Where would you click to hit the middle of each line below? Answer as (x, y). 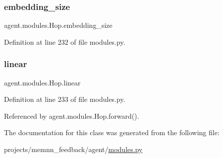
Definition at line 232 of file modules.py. (65, 41)
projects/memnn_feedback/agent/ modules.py (73, 149)
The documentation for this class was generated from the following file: (112, 132)
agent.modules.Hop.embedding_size (58, 25)
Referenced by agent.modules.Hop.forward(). (72, 116)
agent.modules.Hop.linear (42, 82)
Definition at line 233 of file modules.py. (65, 99)
